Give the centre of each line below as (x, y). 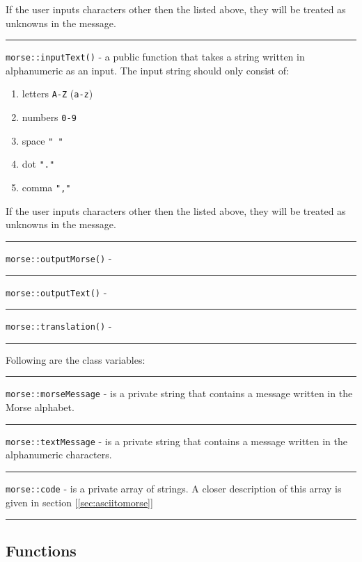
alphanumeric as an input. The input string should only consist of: (147, 70)
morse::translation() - (59, 326)
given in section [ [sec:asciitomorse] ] (79, 502)
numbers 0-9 (49, 117)
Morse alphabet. (40, 407)
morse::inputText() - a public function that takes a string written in (155, 57)
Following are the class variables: (76, 359)
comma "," (46, 187)
